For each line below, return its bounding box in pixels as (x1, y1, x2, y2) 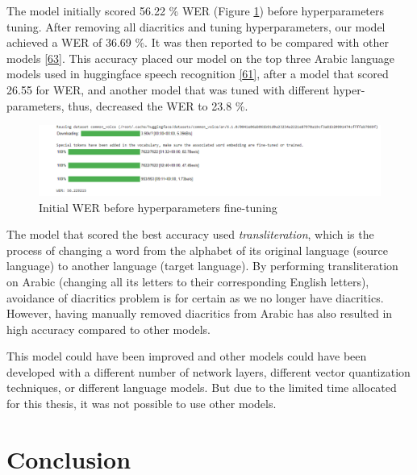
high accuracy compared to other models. (6, 320, 211, 337)
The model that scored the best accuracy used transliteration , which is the (6, 226, 374, 243)
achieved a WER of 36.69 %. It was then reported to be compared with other (6, 34, 389, 51)
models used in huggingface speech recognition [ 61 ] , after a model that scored (6, 65, 389, 82)
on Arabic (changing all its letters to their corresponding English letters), (6, 273, 369, 290)
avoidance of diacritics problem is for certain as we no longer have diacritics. (6, 289, 384, 306)
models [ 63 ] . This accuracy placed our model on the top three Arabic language (6, 49, 394, 66)
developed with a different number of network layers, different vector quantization (6, 363, 411, 380)
